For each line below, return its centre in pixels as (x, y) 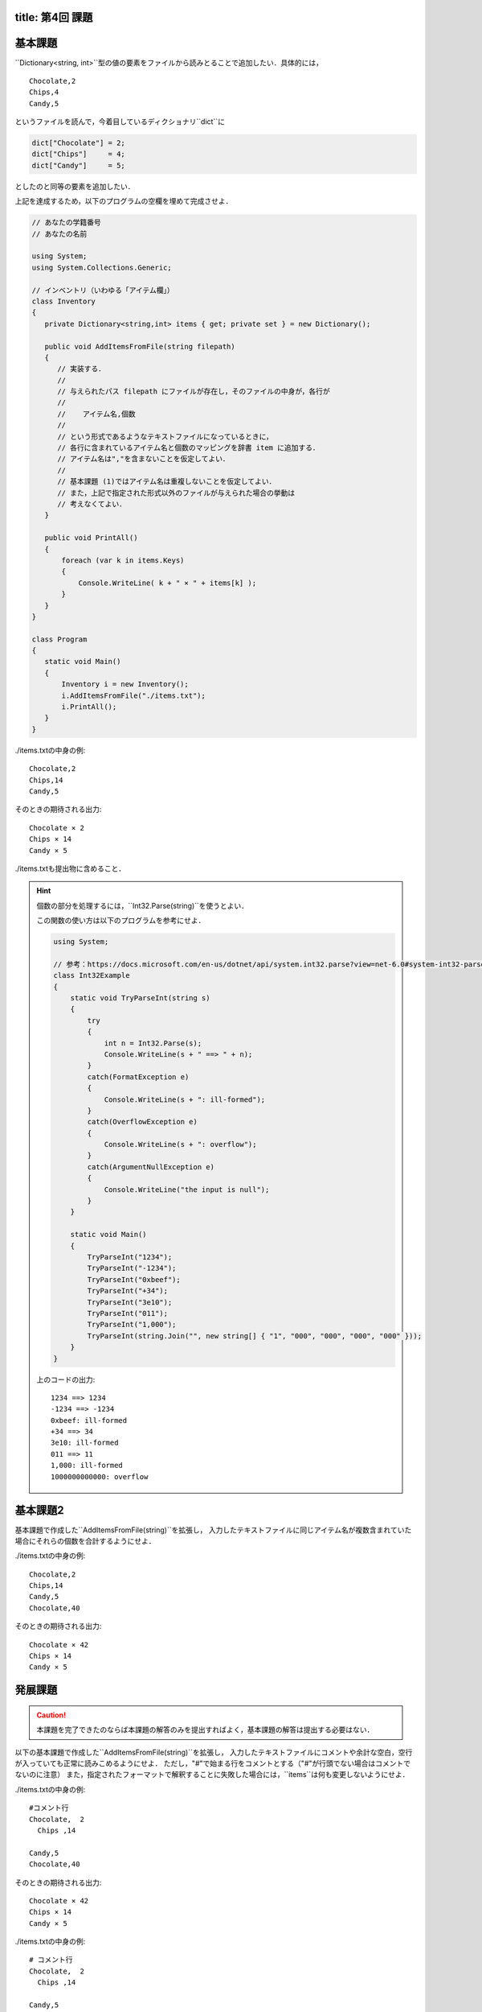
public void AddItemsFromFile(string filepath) (140, 346)
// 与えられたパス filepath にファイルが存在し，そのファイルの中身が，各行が (194, 392)
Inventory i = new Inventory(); (125, 684)
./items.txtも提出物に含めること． (70, 868)
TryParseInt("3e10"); (130, 1302)
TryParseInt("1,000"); (132, 1325)
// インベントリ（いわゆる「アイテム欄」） (103, 290)
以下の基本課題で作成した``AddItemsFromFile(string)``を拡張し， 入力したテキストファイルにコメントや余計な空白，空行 (214, 1752)
